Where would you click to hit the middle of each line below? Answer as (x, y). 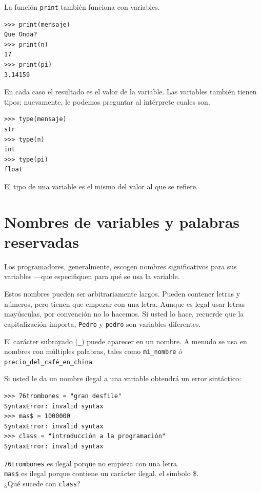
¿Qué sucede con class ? (42, 483)
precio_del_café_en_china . (49, 361)
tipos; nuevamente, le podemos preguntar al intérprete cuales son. (107, 101)
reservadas (42, 241)
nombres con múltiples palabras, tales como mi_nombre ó (93, 351)
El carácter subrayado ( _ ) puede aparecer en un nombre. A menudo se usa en (126, 341)
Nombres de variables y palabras (122, 221)
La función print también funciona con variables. (82, 7)
